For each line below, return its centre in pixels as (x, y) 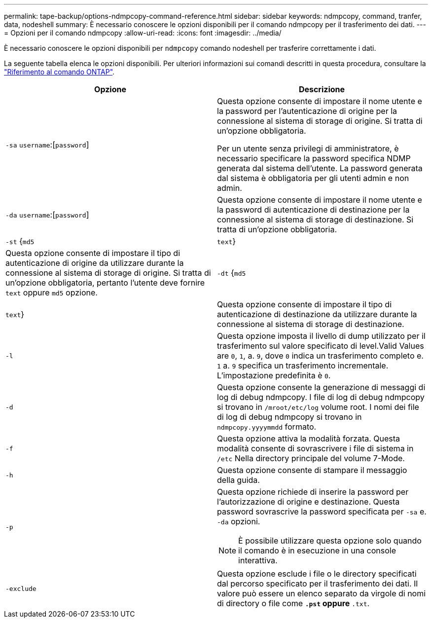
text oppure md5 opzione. (52, 293)
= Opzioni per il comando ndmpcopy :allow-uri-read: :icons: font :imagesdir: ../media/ (143, 33)
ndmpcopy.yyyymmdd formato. (267, 427)
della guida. (238, 480)
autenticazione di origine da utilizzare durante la (95, 263)
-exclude (21, 588)
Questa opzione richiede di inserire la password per (313, 492)
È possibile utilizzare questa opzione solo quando (330, 541)
